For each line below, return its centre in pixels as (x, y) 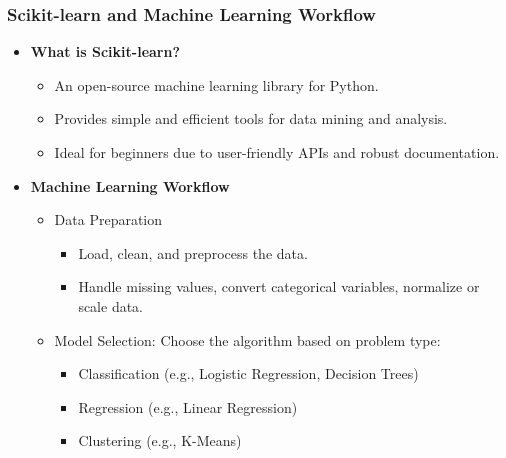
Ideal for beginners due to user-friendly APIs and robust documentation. (277, 152)
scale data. (111, 305)
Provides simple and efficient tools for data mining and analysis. (251, 118)
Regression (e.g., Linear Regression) (188, 406)
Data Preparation (108, 219)
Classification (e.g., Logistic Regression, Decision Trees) (248, 373)
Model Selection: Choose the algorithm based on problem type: (247, 339)
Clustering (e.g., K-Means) (160, 440)
